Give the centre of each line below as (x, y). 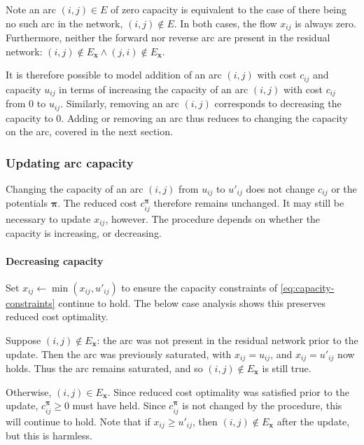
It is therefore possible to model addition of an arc (114, 75)
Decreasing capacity (55, 260)
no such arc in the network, (64, 23)
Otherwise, (29, 391)
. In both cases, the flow (225, 23)
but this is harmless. (49, 436)
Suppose (23, 340)
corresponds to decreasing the (278, 103)
